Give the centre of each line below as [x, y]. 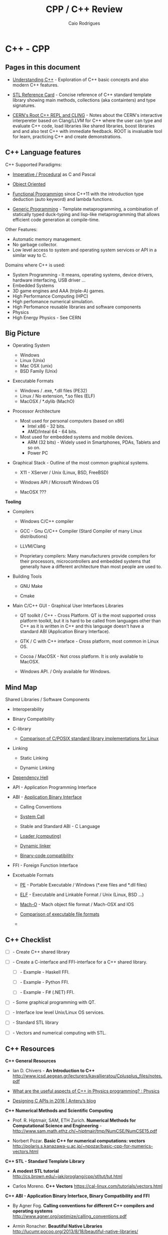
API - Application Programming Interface [54, 787]
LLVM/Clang [33, 546]
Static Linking [34, 758]
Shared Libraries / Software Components [47, 700]
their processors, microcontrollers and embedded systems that [85, 561]
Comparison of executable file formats [60, 914]
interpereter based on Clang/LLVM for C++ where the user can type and [87, 120]
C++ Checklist [28, 940]
